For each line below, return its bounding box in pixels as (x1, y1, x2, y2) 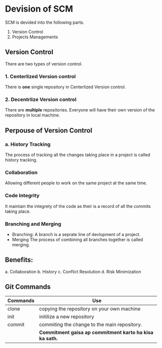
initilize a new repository (39, 313, 94, 320)
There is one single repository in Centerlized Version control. (5, 84, 126, 90)
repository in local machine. (5, 112, 60, 118)
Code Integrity (5, 192, 40, 199)
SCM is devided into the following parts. (5, 19, 84, 25)
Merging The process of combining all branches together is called (12, 237, 143, 242)
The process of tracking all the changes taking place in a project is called (5, 152, 150, 158)
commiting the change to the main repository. (39, 321, 142, 328)
